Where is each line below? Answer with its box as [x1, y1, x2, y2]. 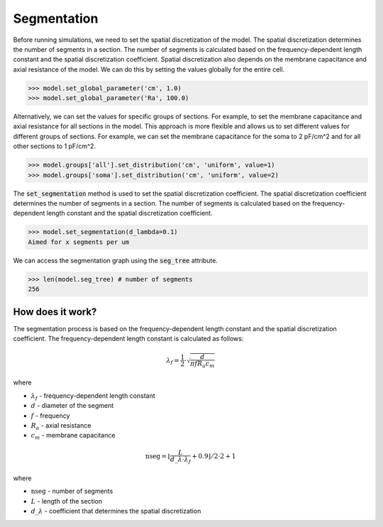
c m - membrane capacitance [30, 431, 116, 441]
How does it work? [13, 306, 97, 318]
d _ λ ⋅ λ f [170, 455, 191, 465]
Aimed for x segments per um [28, 238, 130, 246]
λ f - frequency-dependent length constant [30, 391, 155, 401]
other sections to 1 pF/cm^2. [13, 142, 96, 150]
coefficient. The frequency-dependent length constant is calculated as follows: [13, 334, 244, 343]
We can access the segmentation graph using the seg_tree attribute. [13, 256, 218, 265]
